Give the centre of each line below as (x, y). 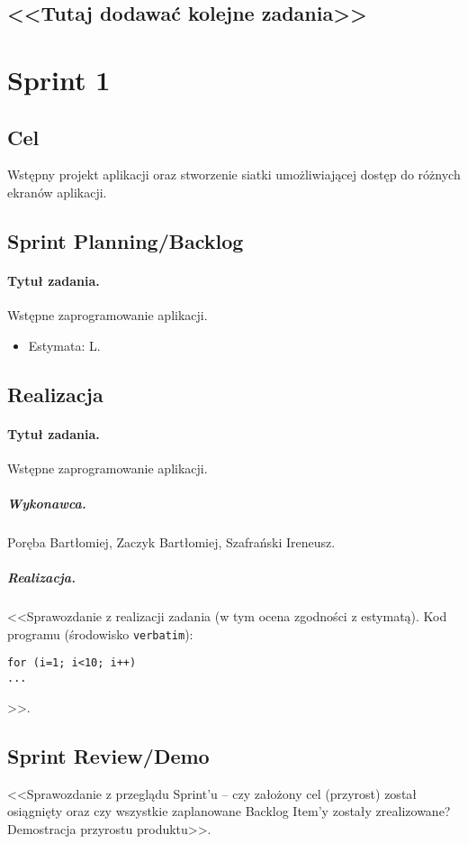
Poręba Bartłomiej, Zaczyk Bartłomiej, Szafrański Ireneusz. (171, 542)
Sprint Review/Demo (108, 755)
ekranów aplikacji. (57, 192)
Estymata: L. (64, 345)
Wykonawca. (47, 504)
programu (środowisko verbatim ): (100, 633)
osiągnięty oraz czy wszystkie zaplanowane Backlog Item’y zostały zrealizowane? (229, 811)
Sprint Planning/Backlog (126, 240)
